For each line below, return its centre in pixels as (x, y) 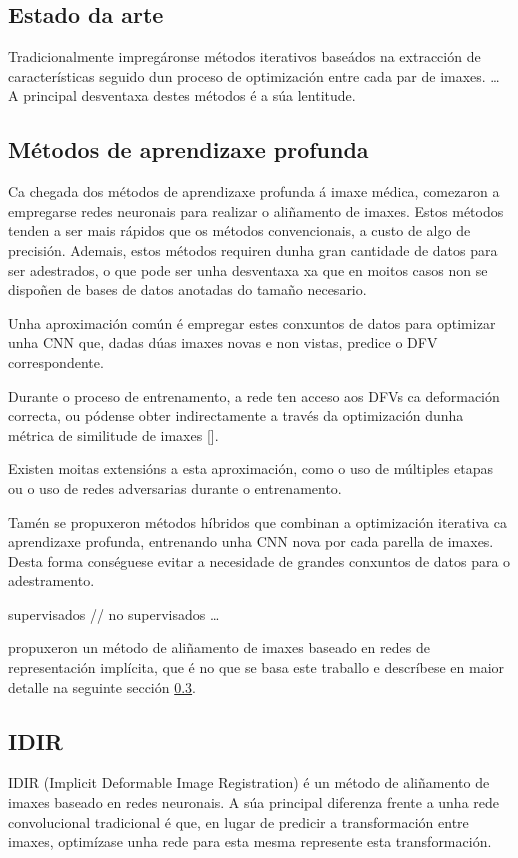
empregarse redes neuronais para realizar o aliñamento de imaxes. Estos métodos (256, 210)
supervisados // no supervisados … (114, 613)
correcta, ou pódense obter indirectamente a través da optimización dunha (236, 415)
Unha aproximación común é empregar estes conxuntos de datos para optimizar (252, 322)
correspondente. (56, 361)
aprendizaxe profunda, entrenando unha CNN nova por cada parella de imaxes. (251, 541)
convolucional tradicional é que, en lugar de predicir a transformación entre (238, 821)
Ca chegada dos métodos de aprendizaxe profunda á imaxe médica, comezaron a (254, 191)
